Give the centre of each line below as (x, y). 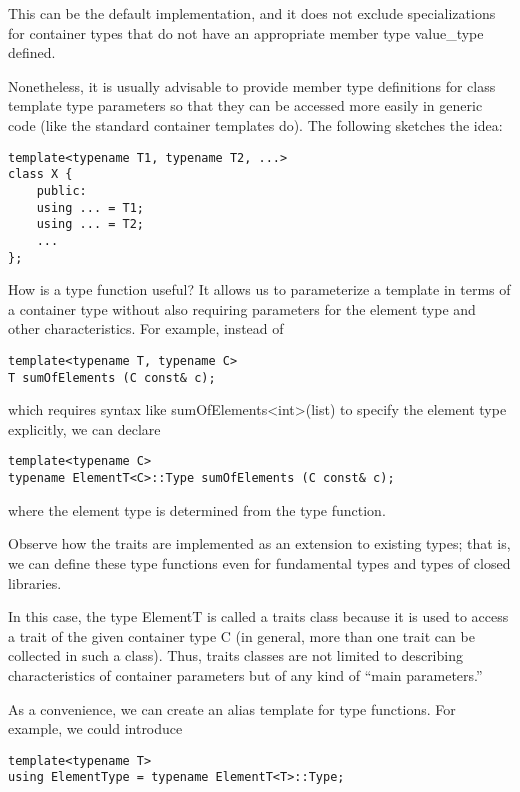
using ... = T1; (90, 207)
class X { (40, 174)
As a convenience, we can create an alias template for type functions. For (232, 708)
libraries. (35, 582)
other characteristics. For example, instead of (146, 328)
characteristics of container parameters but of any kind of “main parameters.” (245, 674)
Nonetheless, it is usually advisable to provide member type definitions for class (252, 85)
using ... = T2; (90, 224)
